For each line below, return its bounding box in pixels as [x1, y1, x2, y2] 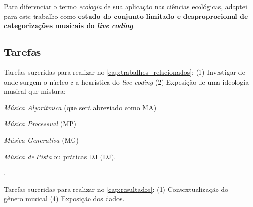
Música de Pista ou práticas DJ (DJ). [4, 151, 116, 161]
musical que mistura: [4, 86, 66, 96]
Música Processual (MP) [4, 119, 76, 129]
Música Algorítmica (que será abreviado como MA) [4, 102, 157, 112]
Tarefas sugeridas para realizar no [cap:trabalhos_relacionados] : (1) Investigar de [4, 67, 245, 77]
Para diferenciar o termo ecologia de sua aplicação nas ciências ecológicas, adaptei [4, 1, 247, 11]
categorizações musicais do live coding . [4, 20, 135, 31]
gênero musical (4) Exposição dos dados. [4, 193, 125, 204]
